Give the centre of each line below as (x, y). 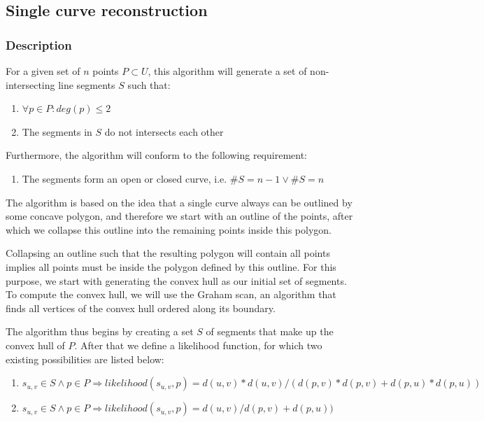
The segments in (57, 131)
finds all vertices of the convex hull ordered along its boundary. (141, 308)
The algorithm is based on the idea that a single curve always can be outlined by (179, 202)
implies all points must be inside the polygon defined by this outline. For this (171, 266)
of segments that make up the (270, 331)
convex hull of (35, 345)
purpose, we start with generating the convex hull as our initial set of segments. (176, 280)
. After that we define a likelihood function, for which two (198, 345)
